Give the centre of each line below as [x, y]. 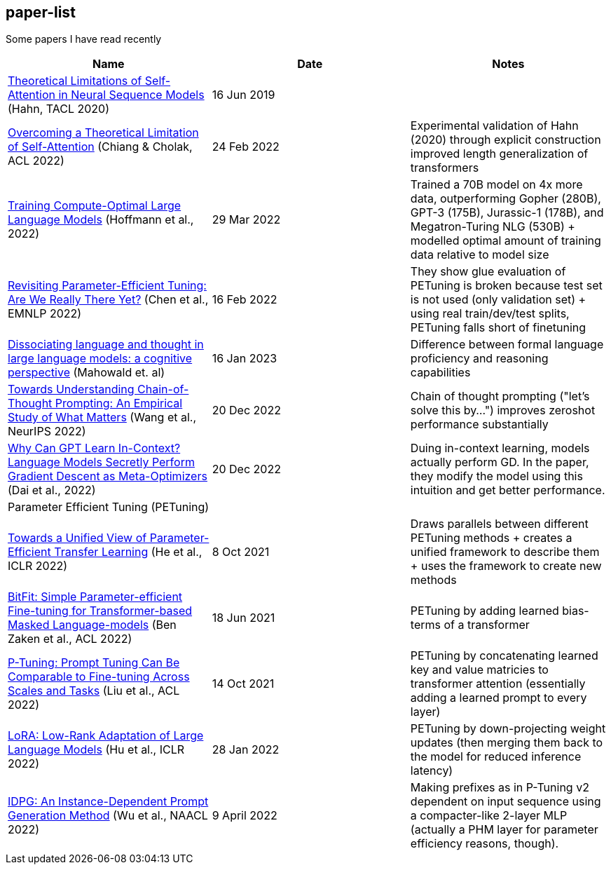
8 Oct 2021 [241, 552]
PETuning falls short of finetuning [498, 328]
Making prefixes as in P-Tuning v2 [500, 788]
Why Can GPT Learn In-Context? [94, 448]
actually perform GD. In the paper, [500, 462]
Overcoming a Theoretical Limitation [103, 133]
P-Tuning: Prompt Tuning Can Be [94, 663]
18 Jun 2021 [243, 618]
